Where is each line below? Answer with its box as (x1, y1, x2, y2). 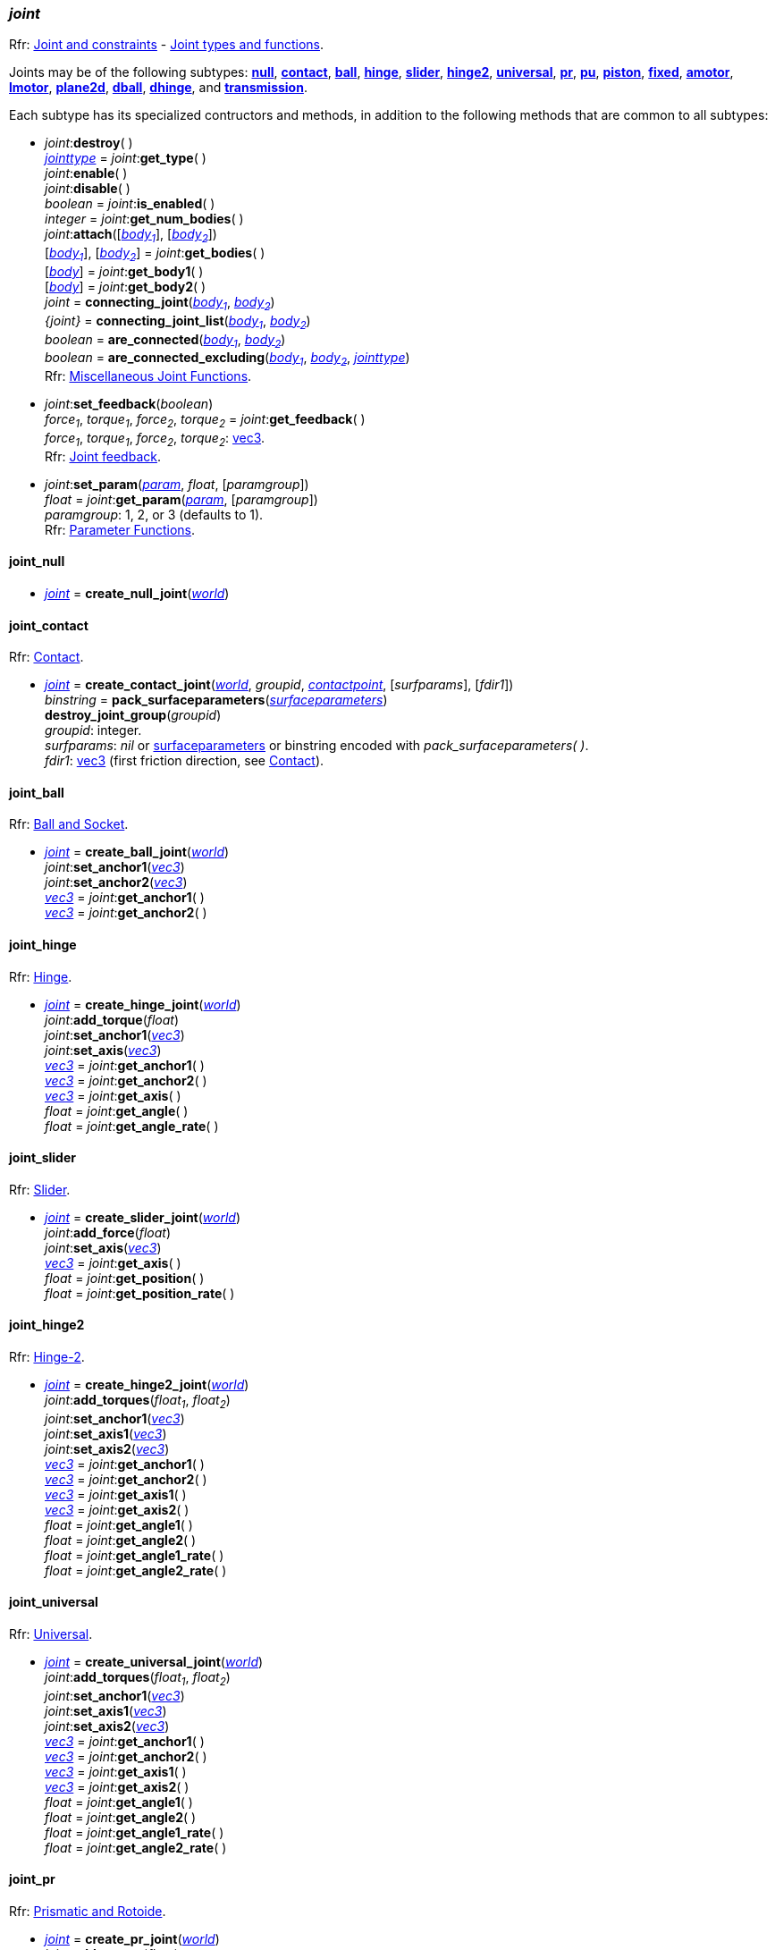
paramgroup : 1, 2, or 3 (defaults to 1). (45, 506, 264, 522)
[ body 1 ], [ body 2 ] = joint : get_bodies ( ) (45, 245, 265, 264)
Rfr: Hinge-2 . (9, 1349, 85, 1365)
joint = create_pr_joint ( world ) (45, 1931, 220, 1947)
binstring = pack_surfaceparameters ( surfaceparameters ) (45, 692, 388, 708)
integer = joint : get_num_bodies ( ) (45, 211, 244, 227)
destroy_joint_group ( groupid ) (45, 707, 222, 723)
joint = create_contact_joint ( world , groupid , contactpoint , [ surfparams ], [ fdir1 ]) (45, 677, 514, 693)
